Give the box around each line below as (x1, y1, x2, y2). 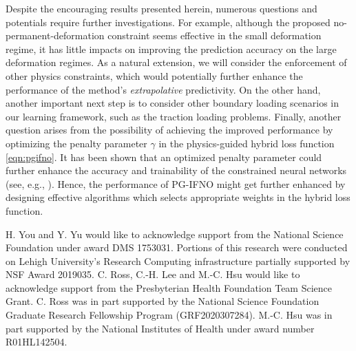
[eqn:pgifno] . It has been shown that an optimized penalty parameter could (6, 149, 322, 164)
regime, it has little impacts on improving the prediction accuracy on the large (6, 41, 337, 56)
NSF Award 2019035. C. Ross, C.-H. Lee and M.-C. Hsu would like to (6, 267, 300, 281)
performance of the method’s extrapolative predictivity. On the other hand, (6, 82, 321, 96)
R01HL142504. (6, 334, 67, 349)
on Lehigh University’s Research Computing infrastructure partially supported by (6, 253, 350, 268)
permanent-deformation (6, 28, 105, 43)
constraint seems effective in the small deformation (107, 28, 322, 43)
